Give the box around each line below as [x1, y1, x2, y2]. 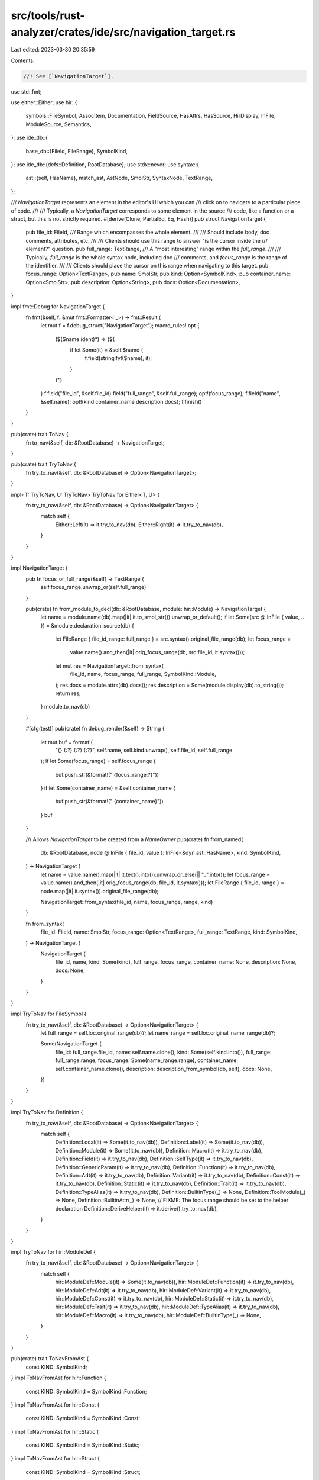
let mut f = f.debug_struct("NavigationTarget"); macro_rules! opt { [40, 322, 200, 329]
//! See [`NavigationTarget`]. [23, 73, 115, 79]
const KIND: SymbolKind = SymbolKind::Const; [25, 1415, 141, 1422]
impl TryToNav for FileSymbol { [11, 1010, 87, 1018]
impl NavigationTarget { [11, 564, 68, 571]
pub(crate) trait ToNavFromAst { [11, 1355, 89, 1362]
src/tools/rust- [11, 9, 85, 22]
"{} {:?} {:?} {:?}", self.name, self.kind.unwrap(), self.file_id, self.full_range [55, 747, 233, 754]
